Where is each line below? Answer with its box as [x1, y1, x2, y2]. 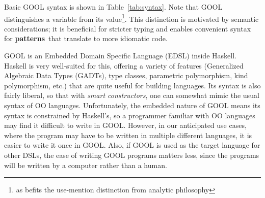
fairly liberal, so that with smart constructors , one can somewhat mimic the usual [4, 90, 259, 101]
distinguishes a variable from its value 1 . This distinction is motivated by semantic [4, 12, 259, 24]
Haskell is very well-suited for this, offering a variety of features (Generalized [4, 60, 244, 71]
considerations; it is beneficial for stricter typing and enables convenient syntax [4, 23, 251, 34]
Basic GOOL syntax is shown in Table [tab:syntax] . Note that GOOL [4, 2, 223, 12]
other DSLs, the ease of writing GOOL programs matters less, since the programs [4, 149, 259, 160]
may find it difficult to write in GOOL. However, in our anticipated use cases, [4, 120, 247, 130]
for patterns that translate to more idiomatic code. [4, 33, 168, 44]
